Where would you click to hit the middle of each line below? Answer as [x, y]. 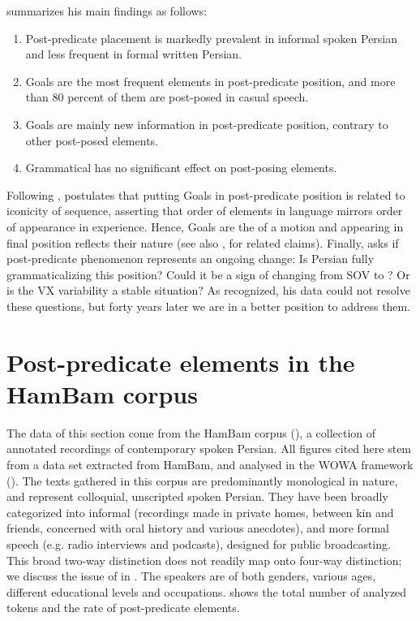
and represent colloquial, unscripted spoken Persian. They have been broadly [197, 496]
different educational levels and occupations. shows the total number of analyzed [207, 591]
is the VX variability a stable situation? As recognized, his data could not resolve [208, 290]
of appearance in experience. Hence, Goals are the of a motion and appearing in [205, 226]
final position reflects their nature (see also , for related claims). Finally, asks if [203, 242]
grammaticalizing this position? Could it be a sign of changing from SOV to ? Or [208, 274]
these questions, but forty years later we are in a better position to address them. [209, 306]
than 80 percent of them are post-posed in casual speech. [167, 97]
